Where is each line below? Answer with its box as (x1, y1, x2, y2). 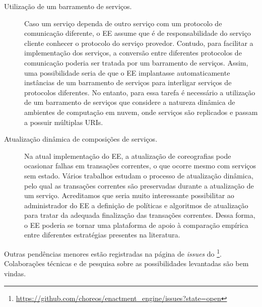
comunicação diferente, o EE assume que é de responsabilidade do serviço (24, 28, 251, 38)
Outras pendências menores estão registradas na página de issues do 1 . (4, 247, 222, 259)
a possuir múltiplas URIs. (24, 116, 103, 127)
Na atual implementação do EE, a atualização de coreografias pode (24, 150, 231, 161)
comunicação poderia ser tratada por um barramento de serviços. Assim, (24, 57, 248, 68)
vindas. (4, 268, 26, 278)
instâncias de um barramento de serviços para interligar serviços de (24, 77, 232, 88)
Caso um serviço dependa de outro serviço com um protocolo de (24, 18, 222, 28)
